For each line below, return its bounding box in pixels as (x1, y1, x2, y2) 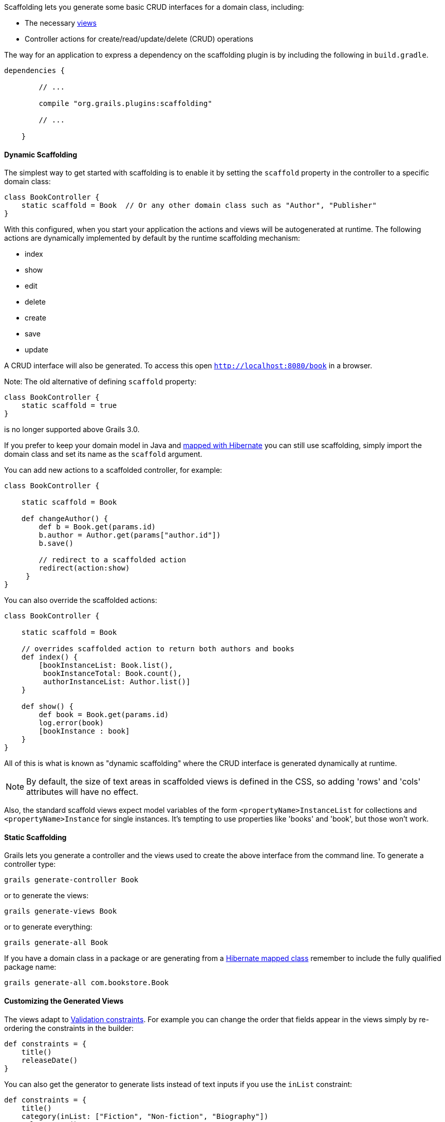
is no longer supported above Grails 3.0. (4, 425, 140, 434)
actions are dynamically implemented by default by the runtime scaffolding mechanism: (4, 234, 300, 243)
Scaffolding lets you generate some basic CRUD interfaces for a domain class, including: (4, 3, 304, 11)
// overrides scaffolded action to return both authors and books (21, 645, 294, 653)
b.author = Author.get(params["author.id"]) (39, 531, 221, 540)
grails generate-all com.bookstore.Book (4, 978, 169, 987)
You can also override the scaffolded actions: (4, 596, 157, 605)
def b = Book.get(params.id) (39, 523, 156, 531)
